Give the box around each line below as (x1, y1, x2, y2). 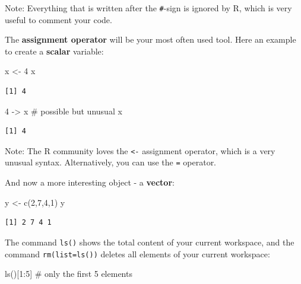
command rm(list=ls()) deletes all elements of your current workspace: (5, 247, 270, 260)
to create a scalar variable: (5, 44, 104, 57)
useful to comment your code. (5, 13, 112, 25)
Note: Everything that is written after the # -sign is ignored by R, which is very (5, 2, 292, 14)
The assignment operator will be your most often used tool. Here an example (5, 33, 296, 46)
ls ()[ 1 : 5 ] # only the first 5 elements (5, 267, 132, 280)
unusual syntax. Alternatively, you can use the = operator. (5, 156, 217, 168)
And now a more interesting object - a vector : (5, 176, 175, 189)
